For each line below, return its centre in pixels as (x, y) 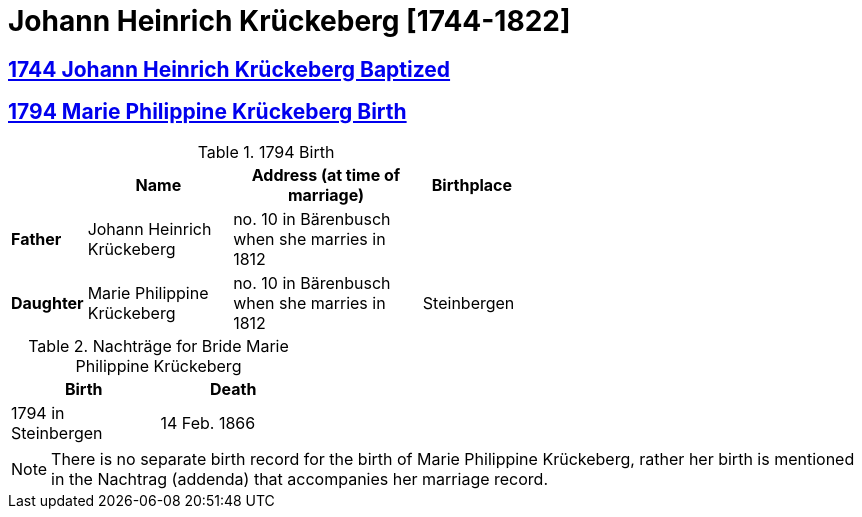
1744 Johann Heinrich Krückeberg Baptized (229, 69)
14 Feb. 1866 (208, 422)
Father (36, 238)
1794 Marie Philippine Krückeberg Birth (207, 112)
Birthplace (472, 184)
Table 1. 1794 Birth (266, 151)
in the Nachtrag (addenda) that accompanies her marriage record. (299, 478)
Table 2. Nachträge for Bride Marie (158, 345)
